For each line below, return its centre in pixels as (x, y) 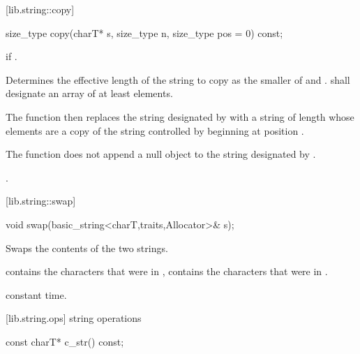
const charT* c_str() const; (65, 341)
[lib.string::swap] (41, 201)
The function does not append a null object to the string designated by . (161, 154)
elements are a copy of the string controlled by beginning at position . (155, 130)
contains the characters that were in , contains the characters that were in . (167, 271)
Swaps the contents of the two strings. (87, 248)
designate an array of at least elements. (89, 93)
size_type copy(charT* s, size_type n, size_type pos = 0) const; (144, 32)
